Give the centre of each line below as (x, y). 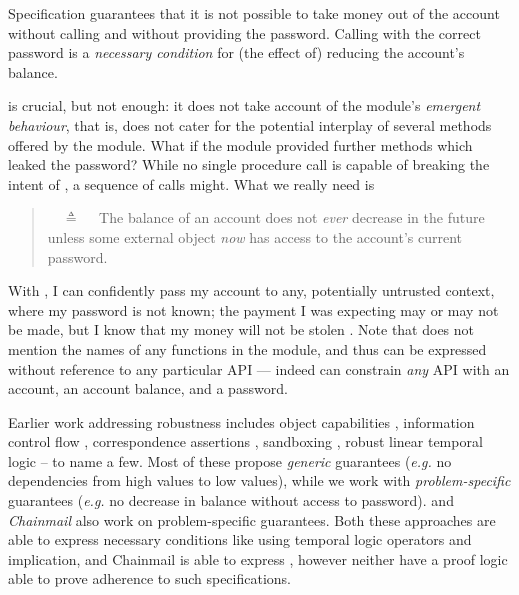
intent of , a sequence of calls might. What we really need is (191, 183)
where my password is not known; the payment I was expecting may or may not (253, 309)
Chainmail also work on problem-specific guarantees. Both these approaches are (252, 519)
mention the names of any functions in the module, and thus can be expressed (247, 348)
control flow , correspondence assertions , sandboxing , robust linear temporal (245, 441)
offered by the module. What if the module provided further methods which (240, 144)
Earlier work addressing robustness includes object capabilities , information (241, 421)
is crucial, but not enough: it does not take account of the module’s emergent (244, 105)
